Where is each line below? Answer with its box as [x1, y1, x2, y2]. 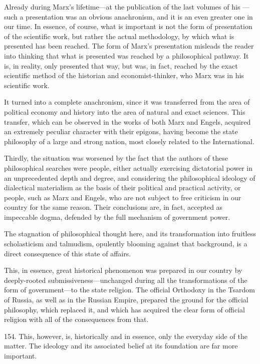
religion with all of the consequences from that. [4, 314, 149, 324]
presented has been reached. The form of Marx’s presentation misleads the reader [4, 41, 254, 51]
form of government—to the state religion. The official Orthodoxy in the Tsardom [4, 284, 255, 295]
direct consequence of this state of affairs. [4, 248, 131, 258]
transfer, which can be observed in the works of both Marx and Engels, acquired [4, 116, 251, 127]
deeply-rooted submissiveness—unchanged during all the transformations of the [4, 274, 247, 285]
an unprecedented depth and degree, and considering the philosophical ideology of [4, 172, 255, 183]
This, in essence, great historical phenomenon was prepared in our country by [4, 265, 242, 275]
